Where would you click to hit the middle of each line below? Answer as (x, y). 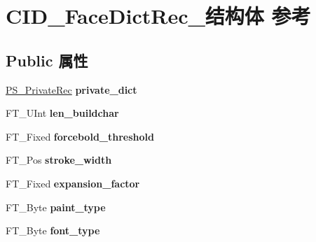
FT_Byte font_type (53, 230)
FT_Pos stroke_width (59, 160)
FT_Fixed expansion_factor (73, 183)
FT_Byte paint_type (56, 207)
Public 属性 (47, 60)
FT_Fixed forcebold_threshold (80, 136)
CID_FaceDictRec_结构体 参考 (158, 16)
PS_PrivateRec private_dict (71, 89)
